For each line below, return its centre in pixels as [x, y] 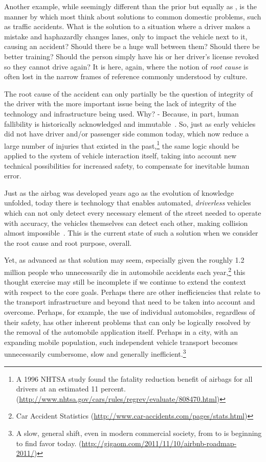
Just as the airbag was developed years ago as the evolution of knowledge [119, 192]
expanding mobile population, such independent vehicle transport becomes [121, 342]
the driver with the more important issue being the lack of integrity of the [120, 103]
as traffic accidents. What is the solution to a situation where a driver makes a [127, 26]
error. [13, 176]
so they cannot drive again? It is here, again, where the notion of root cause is [126, 66]
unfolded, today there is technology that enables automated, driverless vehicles [128, 203]
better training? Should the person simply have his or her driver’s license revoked [132, 56]
